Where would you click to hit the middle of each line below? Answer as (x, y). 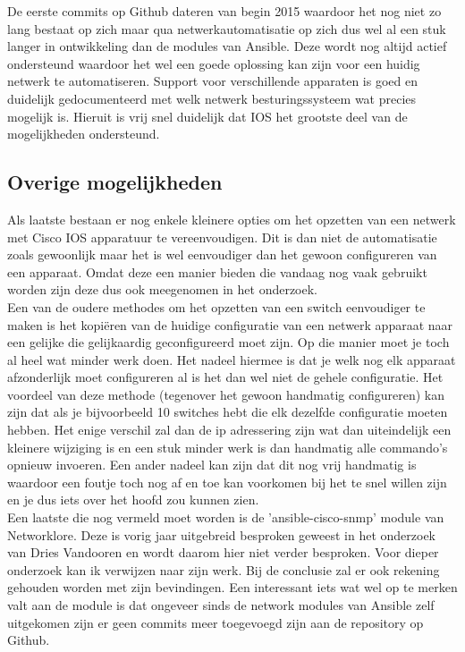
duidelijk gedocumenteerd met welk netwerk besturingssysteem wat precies (212, 98)
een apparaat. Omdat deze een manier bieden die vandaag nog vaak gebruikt (217, 271)
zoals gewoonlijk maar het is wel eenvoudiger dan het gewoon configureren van (222, 254)
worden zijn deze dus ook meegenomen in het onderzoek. (163, 289)
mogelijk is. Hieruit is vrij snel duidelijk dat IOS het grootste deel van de (207, 116)
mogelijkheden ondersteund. (84, 134)
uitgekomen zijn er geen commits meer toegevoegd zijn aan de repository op (216, 622)
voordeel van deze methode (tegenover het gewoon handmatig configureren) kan (226, 394)
